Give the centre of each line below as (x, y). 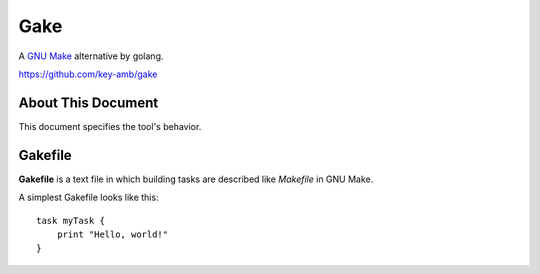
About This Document (88, 102)
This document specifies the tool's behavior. (110, 126)
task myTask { (70, 220)
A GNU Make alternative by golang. (91, 56)
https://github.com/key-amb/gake (88, 74)
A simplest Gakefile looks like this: (88, 197)
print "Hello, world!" (112, 234)
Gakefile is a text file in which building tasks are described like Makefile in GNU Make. (196, 179)
